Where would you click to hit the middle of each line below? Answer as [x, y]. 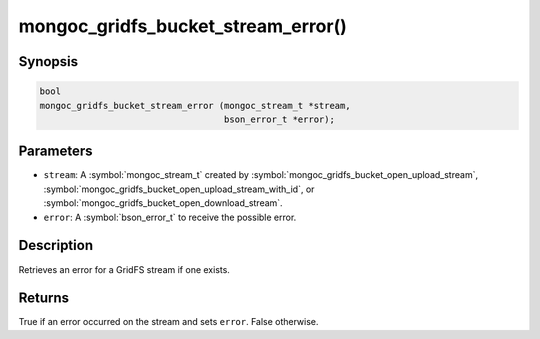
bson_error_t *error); [279, 119]
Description [56, 245]
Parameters [55, 151]
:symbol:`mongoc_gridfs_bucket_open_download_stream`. [163, 203]
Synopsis [48, 61]
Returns [44, 298]
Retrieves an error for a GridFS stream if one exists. [124, 269]
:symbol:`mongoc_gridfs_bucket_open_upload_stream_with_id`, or [179, 189]
